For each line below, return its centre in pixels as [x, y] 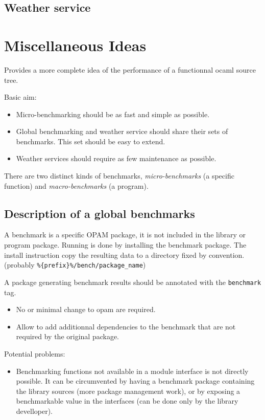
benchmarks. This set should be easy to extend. [91, 141]
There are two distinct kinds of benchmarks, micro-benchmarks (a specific [119, 176]
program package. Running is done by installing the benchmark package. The [125, 245]
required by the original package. [67, 336]
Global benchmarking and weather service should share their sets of [122, 131]
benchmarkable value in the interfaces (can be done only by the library [127, 401]
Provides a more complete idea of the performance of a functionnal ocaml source [130, 69]
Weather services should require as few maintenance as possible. [116, 158]
